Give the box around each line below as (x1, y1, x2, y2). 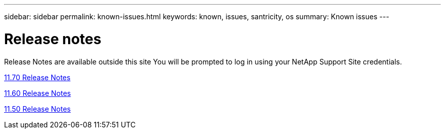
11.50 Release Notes (4, 104, 71, 113)
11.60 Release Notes (4, 88, 71, 97)
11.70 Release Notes (4, 73, 71, 82)
